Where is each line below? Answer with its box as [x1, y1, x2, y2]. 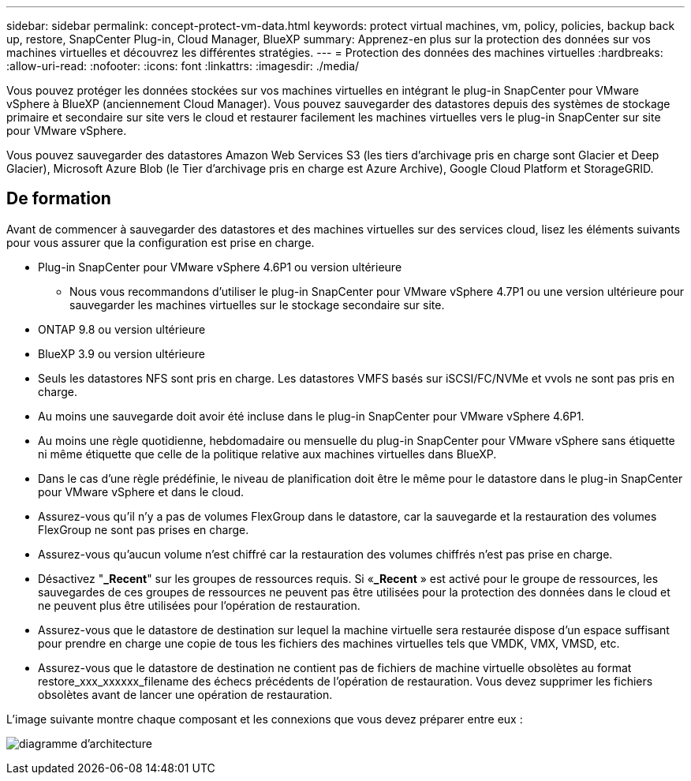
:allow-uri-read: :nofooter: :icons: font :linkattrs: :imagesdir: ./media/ [6, 59, 360, 73]
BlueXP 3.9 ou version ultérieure [38, 346, 205, 361]
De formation [6, 189, 111, 209]
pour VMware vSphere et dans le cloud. [38, 484, 245, 499]
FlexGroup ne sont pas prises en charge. [38, 522, 249, 536]
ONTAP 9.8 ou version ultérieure [38, 322, 206, 336]
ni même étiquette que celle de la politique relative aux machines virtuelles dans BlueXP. [38, 447, 497, 461]
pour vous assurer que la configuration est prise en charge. [6, 235, 315, 249]
